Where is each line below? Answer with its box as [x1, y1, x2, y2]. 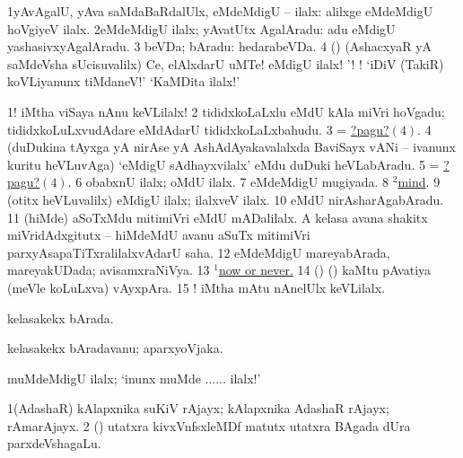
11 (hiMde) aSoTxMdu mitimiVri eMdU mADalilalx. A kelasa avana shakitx [7, 207, 428, 226]
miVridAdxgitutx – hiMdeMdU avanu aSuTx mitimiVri [7, 225, 310, 244]
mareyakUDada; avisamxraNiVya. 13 [7, 260, 210, 279]
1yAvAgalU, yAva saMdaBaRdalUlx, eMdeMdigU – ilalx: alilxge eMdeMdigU [7, 2, 433, 20]
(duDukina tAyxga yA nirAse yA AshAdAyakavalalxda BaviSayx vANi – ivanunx [7, 137, 456, 156]
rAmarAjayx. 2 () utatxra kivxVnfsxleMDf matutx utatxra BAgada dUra [7, 416, 411, 435]
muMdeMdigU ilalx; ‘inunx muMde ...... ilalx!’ [7, 368, 261, 387]
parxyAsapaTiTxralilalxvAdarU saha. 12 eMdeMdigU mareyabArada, [7, 242, 390, 261]
